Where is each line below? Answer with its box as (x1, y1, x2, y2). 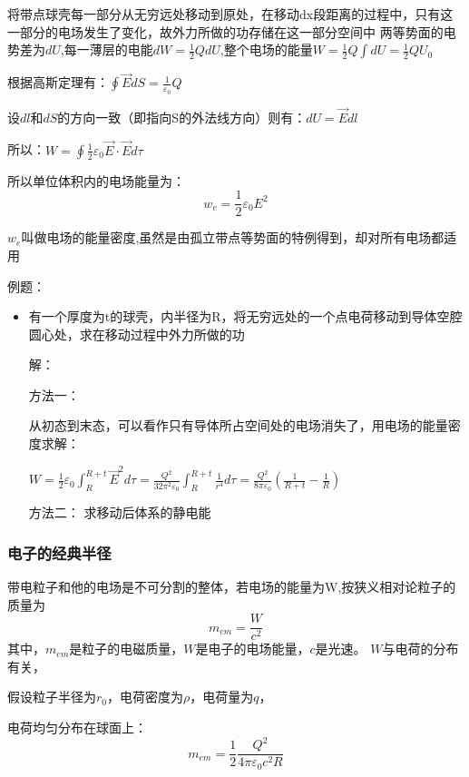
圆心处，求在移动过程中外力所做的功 (28, 324, 245, 343)
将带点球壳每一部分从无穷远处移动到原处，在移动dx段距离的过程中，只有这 (7, 5, 454, 23)
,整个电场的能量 (220, 40, 313, 59)
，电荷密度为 (107, 687, 184, 706)
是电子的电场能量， (195, 639, 310, 658)
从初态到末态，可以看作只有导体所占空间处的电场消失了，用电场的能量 (28, 416, 448, 435)
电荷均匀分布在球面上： (7, 718, 147, 737)
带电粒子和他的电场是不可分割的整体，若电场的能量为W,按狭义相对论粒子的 (7, 577, 456, 595)
